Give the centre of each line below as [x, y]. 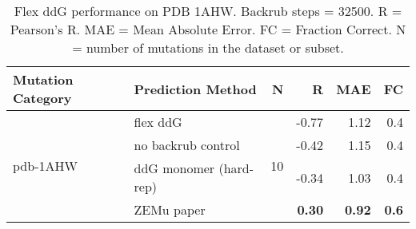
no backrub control [187, 145]
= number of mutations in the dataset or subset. [208, 47]
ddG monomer [174, 168]
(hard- [236, 168]
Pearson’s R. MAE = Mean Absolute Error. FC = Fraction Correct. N [208, 29]
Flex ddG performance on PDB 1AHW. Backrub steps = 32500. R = [208, 11]
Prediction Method [195, 89]
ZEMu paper [170, 209]
